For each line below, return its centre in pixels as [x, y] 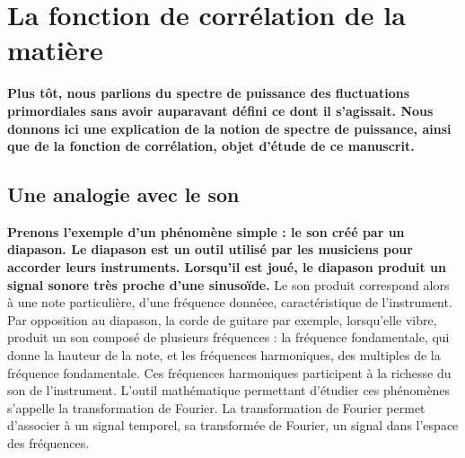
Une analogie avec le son [123, 194]
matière [55, 50]
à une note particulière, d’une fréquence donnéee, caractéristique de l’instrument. [230, 302]
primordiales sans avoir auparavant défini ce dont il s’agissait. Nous [220, 110]
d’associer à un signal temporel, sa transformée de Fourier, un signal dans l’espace [233, 425]
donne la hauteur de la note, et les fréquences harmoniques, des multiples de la [224, 355]
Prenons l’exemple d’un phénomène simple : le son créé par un [206, 231]
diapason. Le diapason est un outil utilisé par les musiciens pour [210, 249]
